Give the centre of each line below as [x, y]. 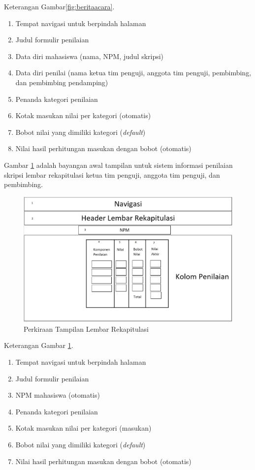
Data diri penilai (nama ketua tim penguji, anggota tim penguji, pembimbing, [133, 73]
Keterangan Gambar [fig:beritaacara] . [59, 6]
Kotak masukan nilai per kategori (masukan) [83, 428]
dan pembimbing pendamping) [62, 82]
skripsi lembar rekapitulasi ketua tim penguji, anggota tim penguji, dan [112, 174]
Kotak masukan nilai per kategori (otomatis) [83, 115]
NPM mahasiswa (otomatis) [58, 395]
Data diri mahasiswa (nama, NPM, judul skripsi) [90, 56]
